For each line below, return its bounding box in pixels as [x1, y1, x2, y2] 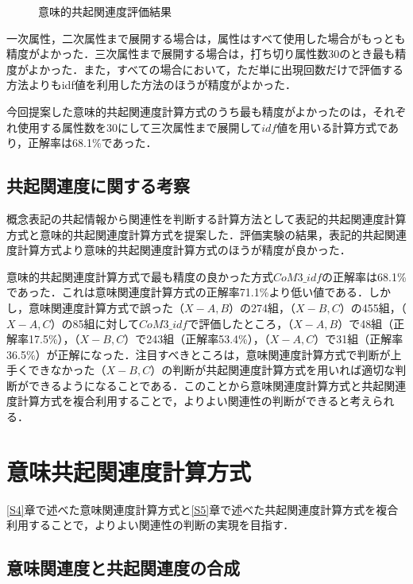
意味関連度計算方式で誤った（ [28, 299, 184, 315]
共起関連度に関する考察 [6, 173, 190, 198]
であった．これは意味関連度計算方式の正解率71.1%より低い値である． [6, 284, 369, 300]
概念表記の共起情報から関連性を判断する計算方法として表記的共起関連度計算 [6, 210, 407, 226]
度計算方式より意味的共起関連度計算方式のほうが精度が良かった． [6, 242, 351, 258]
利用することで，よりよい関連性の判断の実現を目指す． [6, 516, 295, 533]
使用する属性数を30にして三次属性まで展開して [17, 118, 262, 135]
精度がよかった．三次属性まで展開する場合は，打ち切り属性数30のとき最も [6, 45, 396, 62]
